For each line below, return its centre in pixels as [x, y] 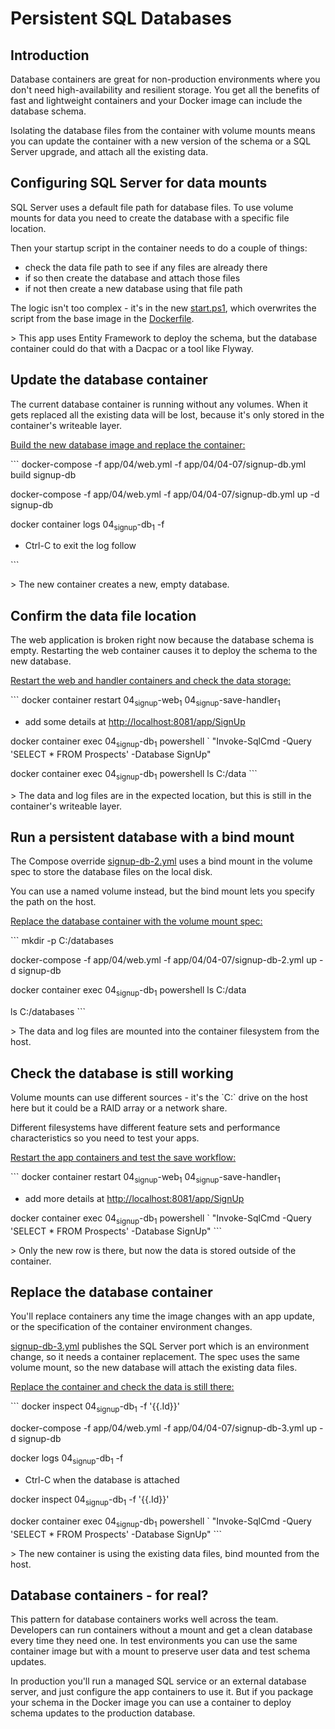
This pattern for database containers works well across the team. [144, 1619]
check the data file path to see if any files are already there [146, 267]
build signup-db [43, 474]
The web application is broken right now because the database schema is [162, 640]
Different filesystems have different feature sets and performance [145, 1128]
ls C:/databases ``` [48, 1012]
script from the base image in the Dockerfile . [102, 318]
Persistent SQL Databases [121, 18]
